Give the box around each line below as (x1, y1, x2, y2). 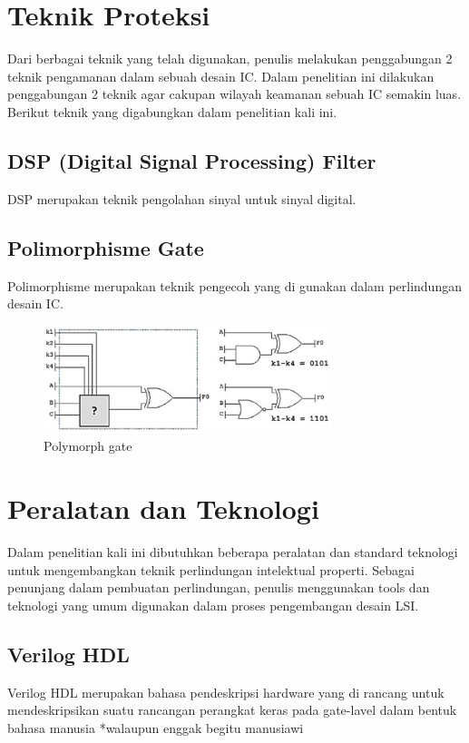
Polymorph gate (44, 436, 132, 455)
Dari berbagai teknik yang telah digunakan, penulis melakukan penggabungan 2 (7, 49, 453, 68)
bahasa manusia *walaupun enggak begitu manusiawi (7, 718, 304, 737)
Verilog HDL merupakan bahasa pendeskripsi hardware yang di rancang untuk (7, 682, 445, 701)
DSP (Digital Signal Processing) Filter (7, 146, 376, 174)
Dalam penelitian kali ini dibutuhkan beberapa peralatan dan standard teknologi (7, 543, 458, 562)
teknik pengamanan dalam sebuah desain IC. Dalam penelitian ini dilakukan (7, 66, 435, 85)
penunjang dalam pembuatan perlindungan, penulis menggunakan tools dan (7, 578, 430, 597)
